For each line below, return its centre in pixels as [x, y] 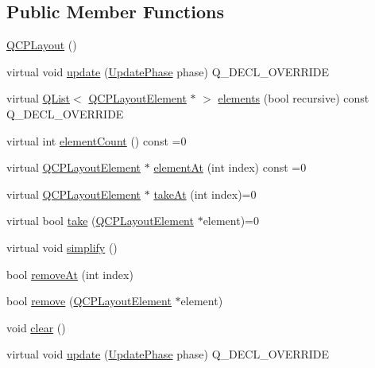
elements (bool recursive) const [294, 98]
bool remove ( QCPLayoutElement [89, 301]
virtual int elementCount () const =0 [97, 140]
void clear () [36, 327]
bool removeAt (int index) [70, 274]
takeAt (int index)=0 [205, 194]
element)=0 [231, 221]
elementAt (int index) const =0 [230, 167]
